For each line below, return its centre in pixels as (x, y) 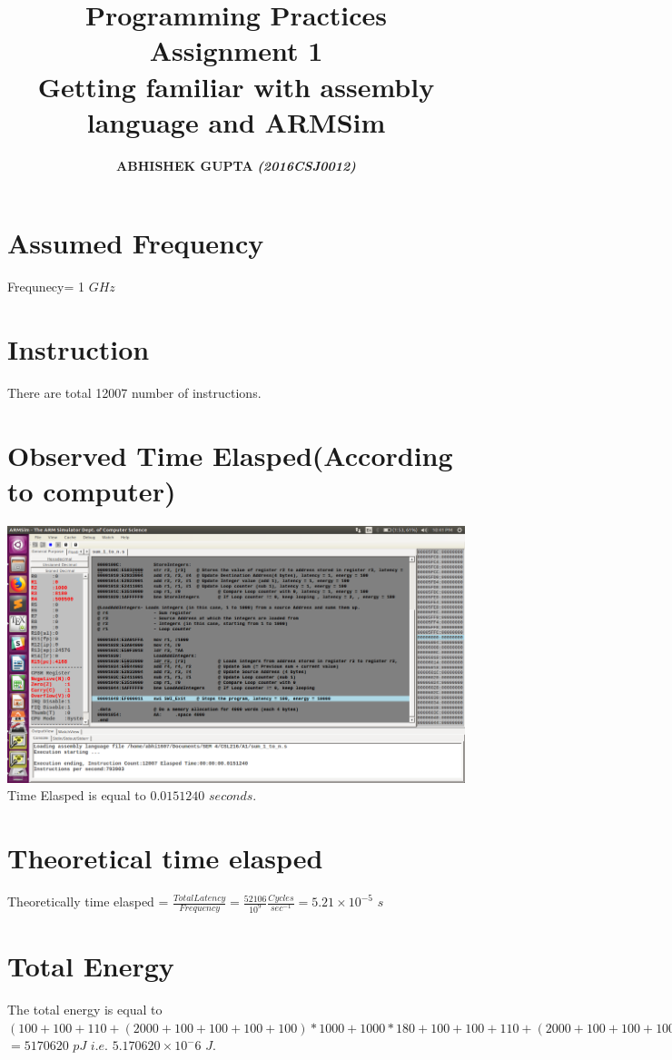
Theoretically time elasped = (88, 901)
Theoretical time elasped (165, 858)
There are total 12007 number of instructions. (134, 392)
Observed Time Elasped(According (230, 455)
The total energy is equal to (85, 1010)
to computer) (92, 490)
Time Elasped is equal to (77, 795)
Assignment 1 (236, 50)
